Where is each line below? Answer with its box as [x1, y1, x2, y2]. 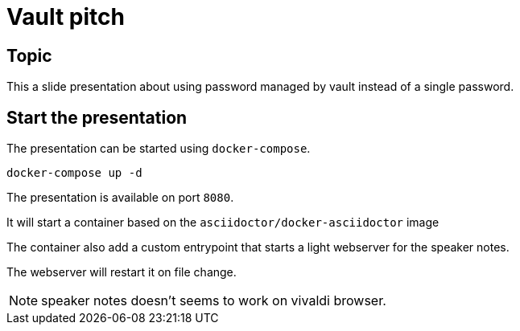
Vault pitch [6, 3, 125, 31]
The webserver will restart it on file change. [6, 265, 237, 280]
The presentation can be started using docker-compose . [6, 141, 311, 156]
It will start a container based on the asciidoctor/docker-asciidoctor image [6, 215, 440, 230]
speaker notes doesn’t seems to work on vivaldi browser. [41, 292, 386, 309]
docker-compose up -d [6, 166, 142, 180]
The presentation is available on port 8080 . [6, 190, 234, 205]
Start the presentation [6, 107, 188, 128]
